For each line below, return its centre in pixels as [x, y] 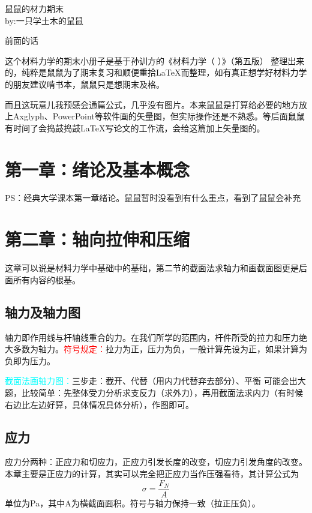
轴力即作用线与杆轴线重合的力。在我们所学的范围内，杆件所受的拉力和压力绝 [156, 337]
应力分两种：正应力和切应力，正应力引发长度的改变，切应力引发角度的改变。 [156, 462]
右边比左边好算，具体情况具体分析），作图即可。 [99, 404]
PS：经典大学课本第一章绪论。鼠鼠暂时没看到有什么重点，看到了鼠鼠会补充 [153, 198]
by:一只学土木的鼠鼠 [44, 20]
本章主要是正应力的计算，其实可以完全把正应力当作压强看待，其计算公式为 [152, 473]
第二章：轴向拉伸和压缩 [97, 239]
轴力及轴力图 [43, 312]
